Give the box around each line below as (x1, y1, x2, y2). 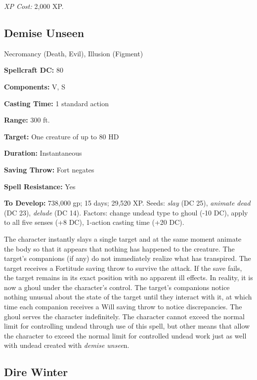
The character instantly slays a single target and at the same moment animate (4, 233, 242, 244)
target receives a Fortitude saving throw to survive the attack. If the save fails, (4, 262, 242, 273)
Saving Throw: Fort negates (4, 164, 94, 174)
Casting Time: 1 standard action (4, 98, 109, 108)
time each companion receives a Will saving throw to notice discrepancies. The (4, 301, 242, 312)
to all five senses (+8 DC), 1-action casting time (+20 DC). (4, 217, 184, 227)
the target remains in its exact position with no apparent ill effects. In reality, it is (4, 272, 253, 283)
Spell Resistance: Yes (4, 181, 76, 191)
